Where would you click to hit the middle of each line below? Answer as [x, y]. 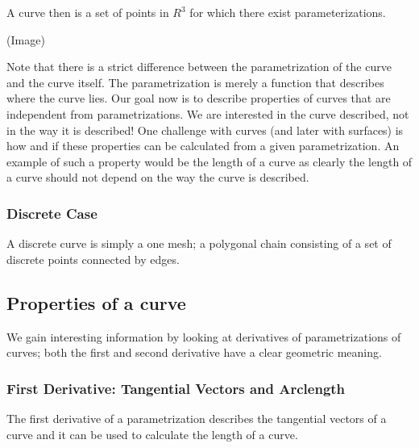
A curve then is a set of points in [88, 12]
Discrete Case [52, 213]
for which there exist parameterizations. [288, 12]
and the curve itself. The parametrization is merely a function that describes [195, 82]
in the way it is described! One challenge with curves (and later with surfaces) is [205, 130]
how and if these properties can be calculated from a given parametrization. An [203, 146]
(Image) [26, 39]
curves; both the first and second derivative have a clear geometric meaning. [194, 352]
